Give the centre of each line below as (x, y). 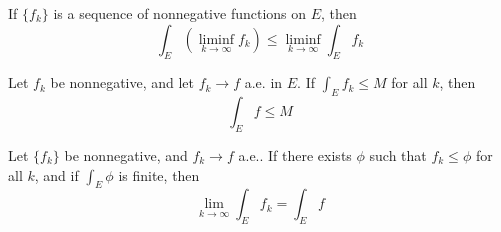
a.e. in (263, 82)
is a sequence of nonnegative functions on (180, 13)
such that (398, 154)
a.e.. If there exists (295, 154)
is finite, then (159, 174)
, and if (56, 174)
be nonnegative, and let (122, 82)
